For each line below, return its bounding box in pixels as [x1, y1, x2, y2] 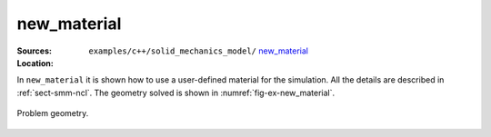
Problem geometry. [16, 108, 89, 119]
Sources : [16, 45, 52, 56]
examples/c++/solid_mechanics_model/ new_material [88, 45, 309, 56]
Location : [16, 57, 54, 68]
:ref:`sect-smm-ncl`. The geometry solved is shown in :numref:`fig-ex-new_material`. [16, 87, 336, 98]
